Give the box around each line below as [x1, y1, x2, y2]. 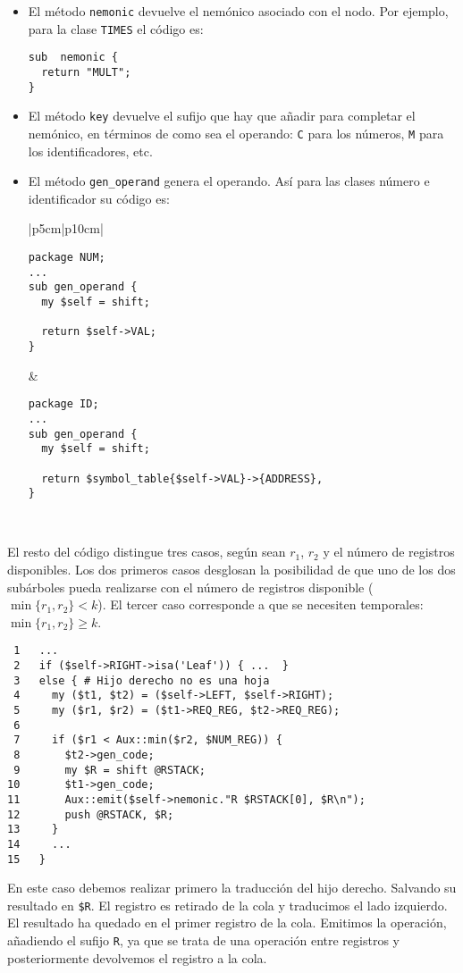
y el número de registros [323, 542, 455, 561]
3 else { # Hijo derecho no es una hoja [13, 674, 270, 687]
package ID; [28, 398, 99, 411]
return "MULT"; [41, 65, 131, 79]
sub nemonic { [28, 51, 119, 64]
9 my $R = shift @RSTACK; [13, 763, 206, 776]
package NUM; [28, 251, 105, 264]
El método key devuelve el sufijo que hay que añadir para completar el [28, 106, 416, 125]
